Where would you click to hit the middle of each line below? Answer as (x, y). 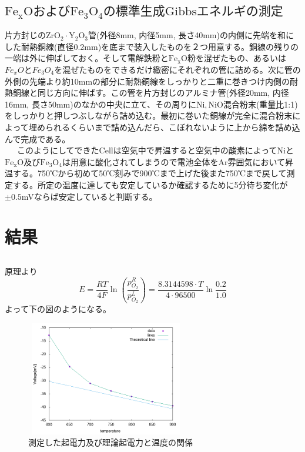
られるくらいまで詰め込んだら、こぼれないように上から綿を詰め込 (172, 127)
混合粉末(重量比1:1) (260, 104)
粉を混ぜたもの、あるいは (237, 58)
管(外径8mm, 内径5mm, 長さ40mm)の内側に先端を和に (191, 35)
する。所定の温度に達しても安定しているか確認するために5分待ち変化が (150, 184)
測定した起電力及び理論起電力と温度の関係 (110, 442)
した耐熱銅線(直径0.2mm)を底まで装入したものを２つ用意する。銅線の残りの (152, 46)
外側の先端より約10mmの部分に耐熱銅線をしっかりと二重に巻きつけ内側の (148, 81)
